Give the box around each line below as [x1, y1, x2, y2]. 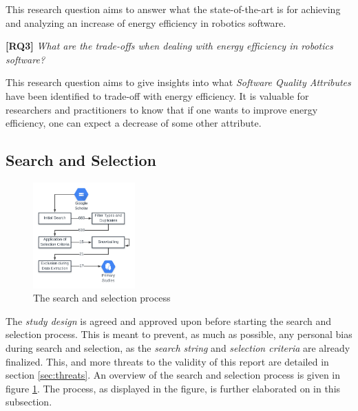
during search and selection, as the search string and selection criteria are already [6, 340, 350, 355]
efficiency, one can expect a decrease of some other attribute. [6, 116, 262, 130]
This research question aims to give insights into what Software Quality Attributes [6, 75, 351, 89]
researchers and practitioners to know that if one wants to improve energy [6, 102, 318, 116]
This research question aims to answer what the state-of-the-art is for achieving [6, 2, 341, 16]
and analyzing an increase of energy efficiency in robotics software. [6, 15, 286, 30]
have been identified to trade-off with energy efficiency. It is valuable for [6, 88, 309, 103]
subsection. [6, 394, 52, 409]
